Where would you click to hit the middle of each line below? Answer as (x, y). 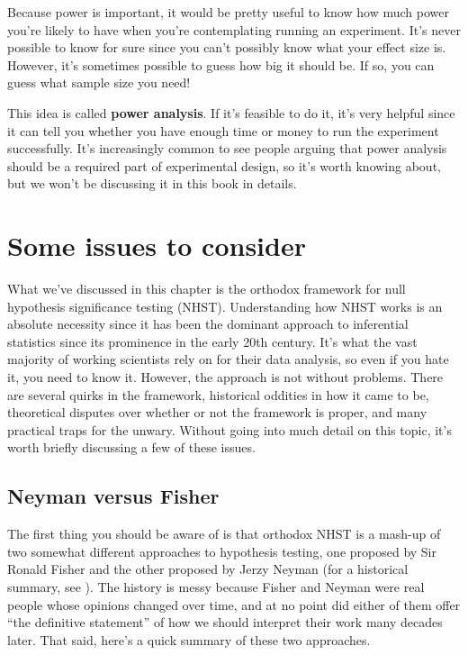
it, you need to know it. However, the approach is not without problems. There (225, 377)
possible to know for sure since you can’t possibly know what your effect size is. (227, 47)
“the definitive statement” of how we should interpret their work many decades (225, 622)
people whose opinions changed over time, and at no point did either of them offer (234, 604)
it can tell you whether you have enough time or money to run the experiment (223, 130)
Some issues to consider (157, 246)
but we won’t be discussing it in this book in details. (152, 183)
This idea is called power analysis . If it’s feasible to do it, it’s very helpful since (231, 112)
